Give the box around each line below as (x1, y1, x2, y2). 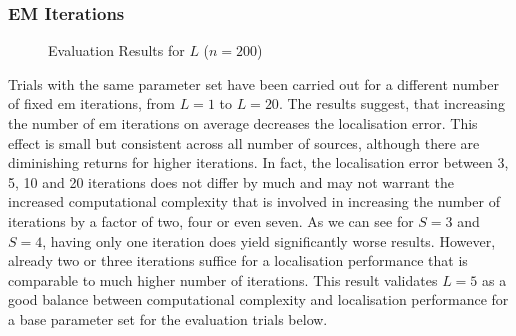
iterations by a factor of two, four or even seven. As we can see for (8, 210, 414, 231)
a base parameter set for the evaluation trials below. (8, 308, 328, 329)
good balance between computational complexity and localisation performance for (8, 289, 509, 310)
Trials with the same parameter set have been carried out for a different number (8, 73, 499, 94)
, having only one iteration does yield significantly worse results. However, (42, 230, 496, 251)
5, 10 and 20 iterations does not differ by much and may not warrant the (8, 171, 454, 192)
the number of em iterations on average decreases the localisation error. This (8, 113, 478, 133)
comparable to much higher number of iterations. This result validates (8, 269, 438, 290)
